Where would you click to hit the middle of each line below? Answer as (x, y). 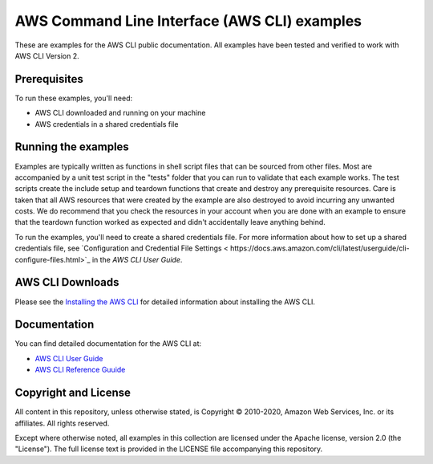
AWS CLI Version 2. (47, 55)
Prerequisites (49, 79)
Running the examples (72, 147)
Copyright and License (73, 393)
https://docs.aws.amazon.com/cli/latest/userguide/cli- (320, 248)
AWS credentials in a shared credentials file (107, 124)
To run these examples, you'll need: (74, 98)
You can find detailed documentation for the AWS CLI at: (108, 344)
